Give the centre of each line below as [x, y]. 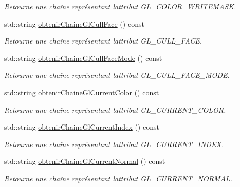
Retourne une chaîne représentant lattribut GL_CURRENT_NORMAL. [118, 178]
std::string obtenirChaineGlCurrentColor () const [82, 92]
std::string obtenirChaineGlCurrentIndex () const [82, 127]
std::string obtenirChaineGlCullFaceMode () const [83, 58]
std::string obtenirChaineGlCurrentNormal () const [85, 161]
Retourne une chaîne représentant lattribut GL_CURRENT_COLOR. [115, 109]
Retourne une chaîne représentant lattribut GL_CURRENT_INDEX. [114, 144]
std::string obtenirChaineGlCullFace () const [74, 23]
